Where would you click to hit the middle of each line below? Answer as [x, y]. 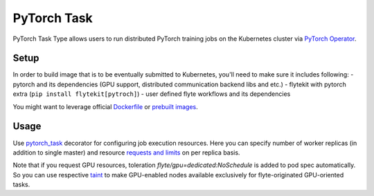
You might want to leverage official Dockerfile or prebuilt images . [106, 106]
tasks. [21, 185]
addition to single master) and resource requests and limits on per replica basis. [126, 153]
